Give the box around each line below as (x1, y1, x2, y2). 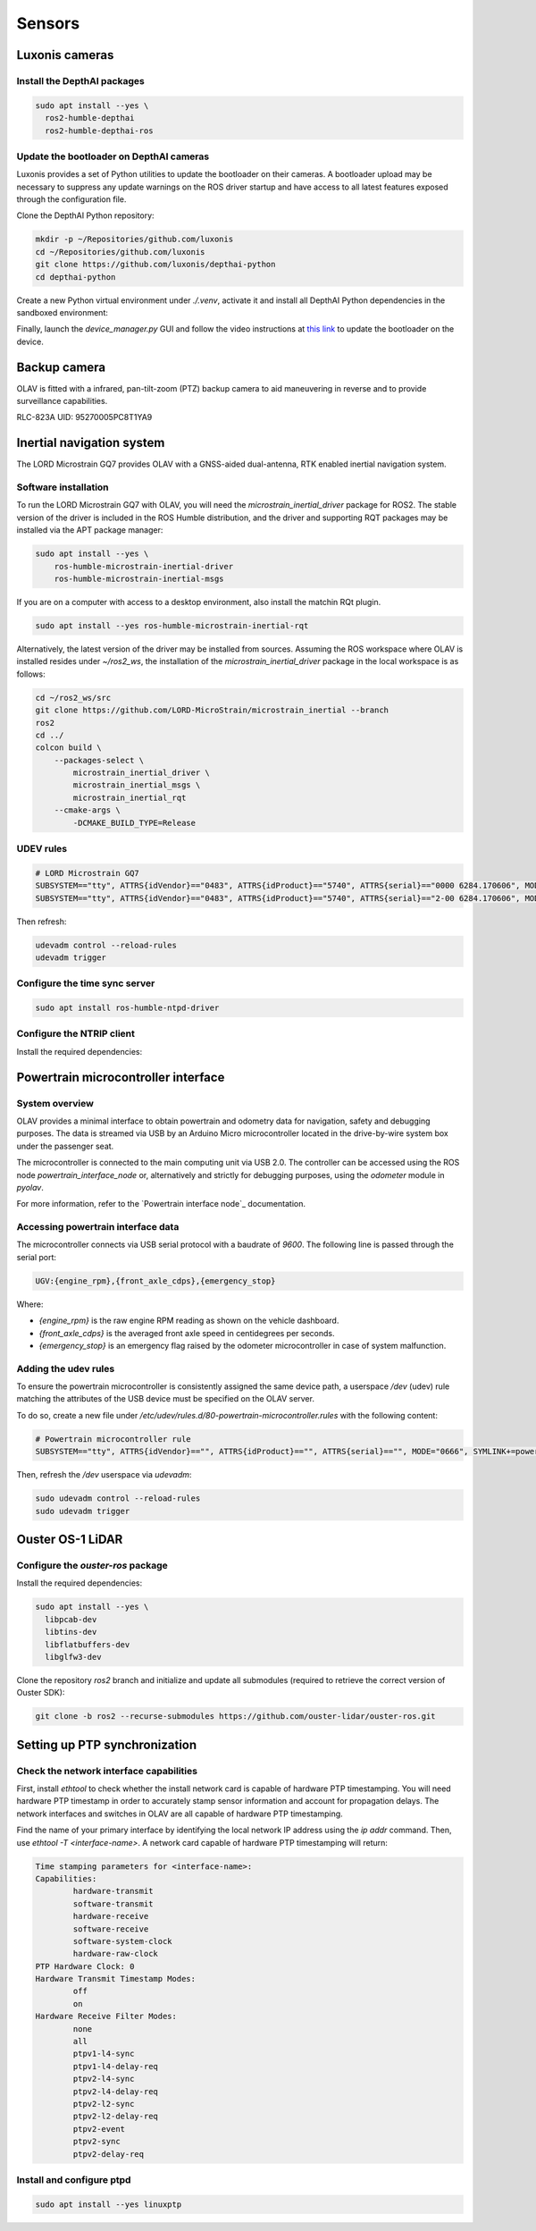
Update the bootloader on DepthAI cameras (16, 150, 210, 163)
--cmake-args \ (54, 805, 121, 815)
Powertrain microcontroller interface (16, 1069, 225, 1085)
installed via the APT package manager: (16, 525, 163, 535)
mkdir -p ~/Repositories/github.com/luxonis (35, 234, 234, 245)
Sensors (16, 13, 80, 33)
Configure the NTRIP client (16, 1028, 136, 1040)
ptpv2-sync (72, 2136, 121, 2147)
